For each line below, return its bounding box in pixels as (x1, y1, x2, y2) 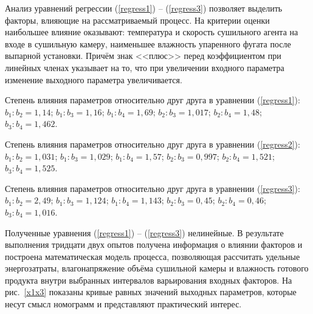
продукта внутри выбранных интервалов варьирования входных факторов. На (5, 273, 292, 286)
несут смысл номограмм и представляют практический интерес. (5, 298, 242, 310)
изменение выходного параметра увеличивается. (5, 73, 182, 86)
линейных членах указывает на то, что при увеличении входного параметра (5, 61, 284, 73)
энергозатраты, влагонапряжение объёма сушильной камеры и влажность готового (5, 262, 309, 275)
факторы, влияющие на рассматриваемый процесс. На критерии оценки (5, 13, 270, 26)
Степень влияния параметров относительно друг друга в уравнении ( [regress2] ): (5, 137, 300, 150)
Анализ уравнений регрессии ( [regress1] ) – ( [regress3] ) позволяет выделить (5, 2, 283, 14)
